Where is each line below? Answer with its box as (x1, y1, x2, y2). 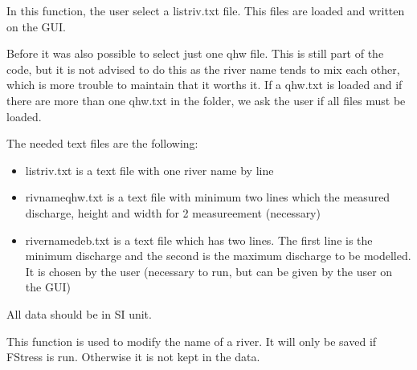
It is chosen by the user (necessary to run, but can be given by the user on (25, 262, 393, 279)
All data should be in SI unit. (6, 305, 152, 322)
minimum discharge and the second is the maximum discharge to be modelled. (25, 247, 411, 264)
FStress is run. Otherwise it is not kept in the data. (6, 348, 260, 365)
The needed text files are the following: (6, 135, 198, 152)
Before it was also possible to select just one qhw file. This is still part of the (6, 45, 384, 62)
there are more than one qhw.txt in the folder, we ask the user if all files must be (6, 91, 406, 108)
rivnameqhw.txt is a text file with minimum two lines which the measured (25, 189, 390, 205)
